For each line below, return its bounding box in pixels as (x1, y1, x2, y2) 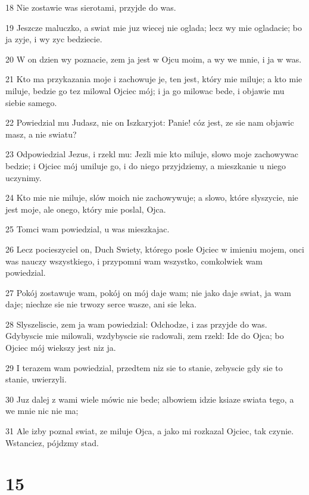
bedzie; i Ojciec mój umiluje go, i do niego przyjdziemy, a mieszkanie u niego (5, 159, 286, 172)
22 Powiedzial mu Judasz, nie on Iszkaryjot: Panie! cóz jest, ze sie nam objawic (5, 116, 294, 129)
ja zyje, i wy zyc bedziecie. (5, 33, 102, 45)
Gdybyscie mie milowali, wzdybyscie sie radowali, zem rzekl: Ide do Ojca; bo (5, 329, 284, 342)
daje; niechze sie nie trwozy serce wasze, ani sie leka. (5, 298, 197, 310)
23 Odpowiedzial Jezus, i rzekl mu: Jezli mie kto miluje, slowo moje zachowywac (5, 148, 299, 160)
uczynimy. (5, 171, 42, 183)
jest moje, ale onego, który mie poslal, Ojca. (5, 203, 166, 215)
